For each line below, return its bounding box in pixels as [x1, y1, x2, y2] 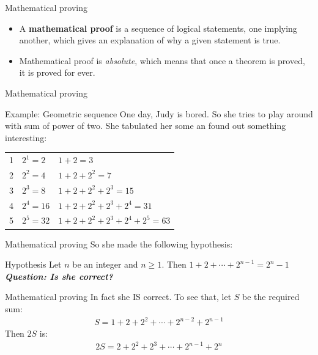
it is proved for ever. [19, 66, 95, 79]
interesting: [5, 131, 47, 144]
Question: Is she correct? [5, 269, 113, 282]
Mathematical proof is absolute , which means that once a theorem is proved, [19, 54, 305, 67]
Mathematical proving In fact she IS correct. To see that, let [5, 290, 232, 303]
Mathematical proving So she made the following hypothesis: [5, 237, 233, 250]
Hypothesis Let [5, 258, 62, 271]
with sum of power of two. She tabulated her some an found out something [5, 119, 286, 132]
